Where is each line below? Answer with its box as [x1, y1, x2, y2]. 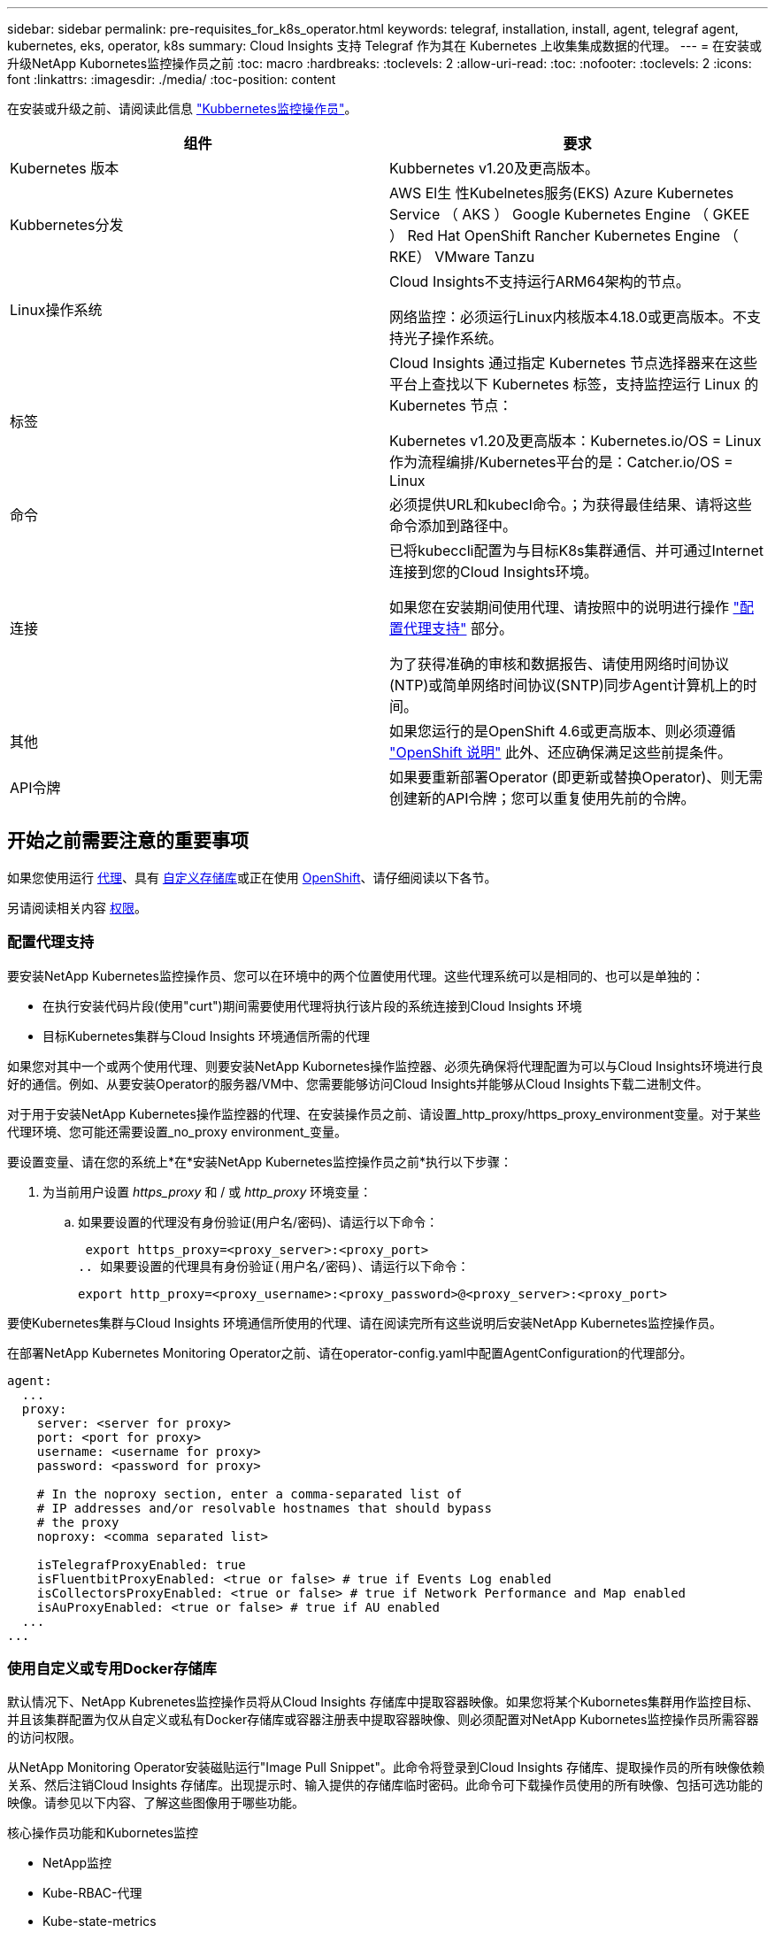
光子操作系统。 [403, 329, 503, 347]
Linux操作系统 [10, 301, 103, 319]
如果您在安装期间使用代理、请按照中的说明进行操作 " [389, 598, 740, 616]
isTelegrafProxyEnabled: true [36, 1557, 246, 1572]
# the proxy [36, 1514, 119, 1529]
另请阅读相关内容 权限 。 [7, 899, 147, 915]
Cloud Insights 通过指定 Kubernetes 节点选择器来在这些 [389, 354, 757, 372]
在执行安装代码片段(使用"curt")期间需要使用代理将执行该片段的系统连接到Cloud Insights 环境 [42, 997, 582, 1013]
